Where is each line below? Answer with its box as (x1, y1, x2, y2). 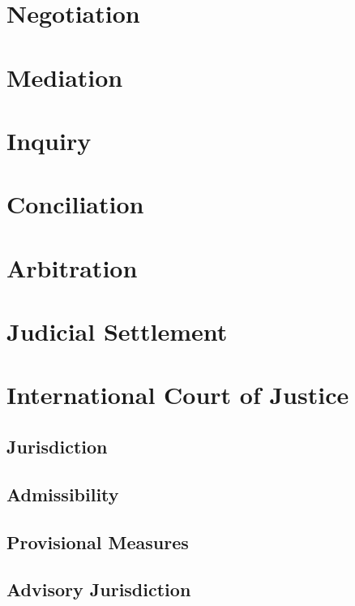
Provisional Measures (6, 529, 189, 554)
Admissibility (6, 481, 119, 506)
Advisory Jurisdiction (6, 577, 191, 602)
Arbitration (6, 251, 138, 284)
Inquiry (6, 123, 92, 157)
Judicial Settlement (6, 315, 228, 348)
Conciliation (6, 187, 144, 221)
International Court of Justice (6, 378, 349, 411)
